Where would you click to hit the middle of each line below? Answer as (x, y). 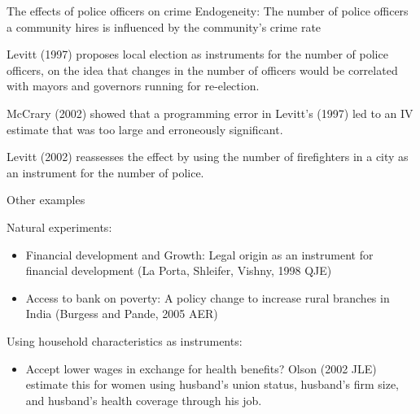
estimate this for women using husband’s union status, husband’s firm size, (212, 384)
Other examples (46, 200)
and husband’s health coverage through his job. (144, 400)
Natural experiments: (59, 227)
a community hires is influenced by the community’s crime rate (164, 26)
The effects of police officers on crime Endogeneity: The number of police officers (208, 11)
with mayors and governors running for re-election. (133, 86)
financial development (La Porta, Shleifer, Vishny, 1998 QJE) (179, 270)
